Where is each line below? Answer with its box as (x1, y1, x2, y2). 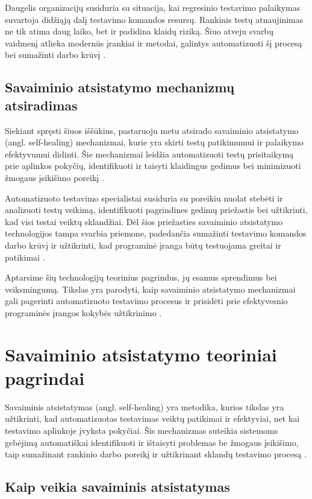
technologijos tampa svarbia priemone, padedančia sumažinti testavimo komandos (5, 227, 307, 240)
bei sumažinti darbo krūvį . (5, 48, 106, 61)
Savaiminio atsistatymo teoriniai (5, 342, 277, 366)
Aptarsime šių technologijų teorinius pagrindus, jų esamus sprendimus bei (5, 271, 277, 284)
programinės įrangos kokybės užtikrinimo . (5, 306, 162, 319)
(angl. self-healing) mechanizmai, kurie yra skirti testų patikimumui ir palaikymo (5, 136, 304, 148)
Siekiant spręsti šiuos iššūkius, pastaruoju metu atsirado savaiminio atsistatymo (5, 124, 299, 136)
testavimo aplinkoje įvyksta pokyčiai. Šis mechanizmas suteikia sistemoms (5, 424, 278, 436)
